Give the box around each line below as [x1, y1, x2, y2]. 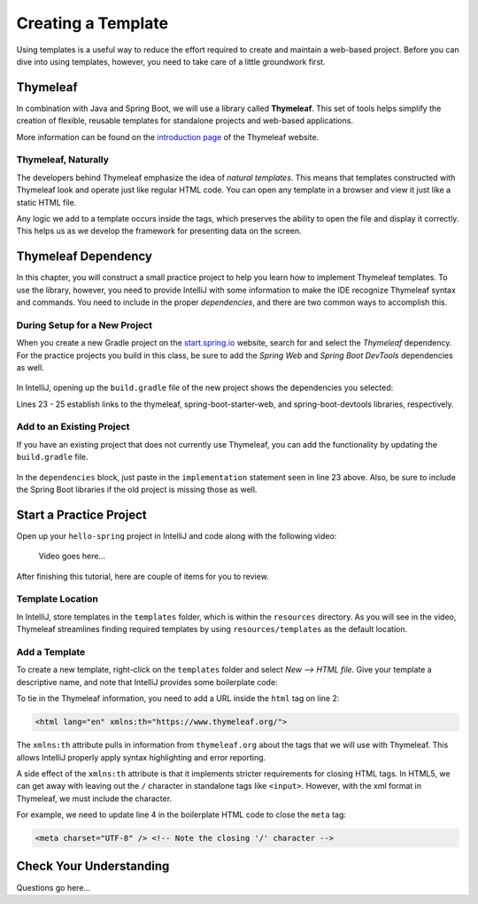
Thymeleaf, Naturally [16, 153, 110, 166]
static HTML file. [16, 197, 77, 207]
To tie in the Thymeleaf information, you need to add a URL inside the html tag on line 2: [16, 693, 340, 704]
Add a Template [16, 646, 86, 659]
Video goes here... [38, 550, 106, 562]
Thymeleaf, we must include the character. [16, 793, 173, 804]
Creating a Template [16, 13, 169, 33]
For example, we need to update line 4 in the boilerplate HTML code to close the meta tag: [16, 809, 347, 820]
